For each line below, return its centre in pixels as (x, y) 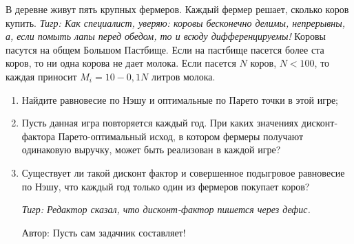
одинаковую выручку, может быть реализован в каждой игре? (151, 149)
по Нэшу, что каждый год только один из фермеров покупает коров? (166, 186)
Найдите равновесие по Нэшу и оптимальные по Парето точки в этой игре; (180, 99)
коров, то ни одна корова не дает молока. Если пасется (121, 63)
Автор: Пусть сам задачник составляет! (104, 232)
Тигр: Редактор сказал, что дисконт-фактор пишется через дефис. (166, 209)
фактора (38, 136)
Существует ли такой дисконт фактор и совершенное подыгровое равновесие (183, 172)
